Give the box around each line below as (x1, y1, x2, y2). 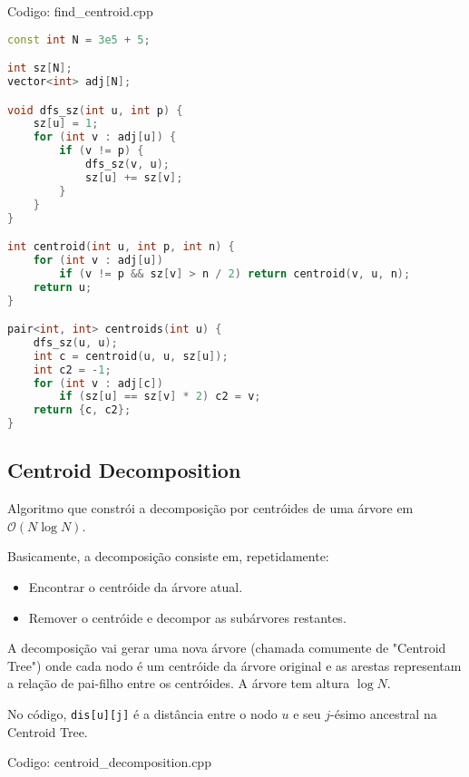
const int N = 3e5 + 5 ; (7, 33, 151, 46)
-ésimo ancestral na (330, 704, 437, 724)
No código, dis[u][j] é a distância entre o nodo (7, 704, 278, 724)
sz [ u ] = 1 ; (33, 117, 99, 131)
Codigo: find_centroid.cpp (7, 2, 153, 20)
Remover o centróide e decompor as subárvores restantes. (28, 607, 347, 626)
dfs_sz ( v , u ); (84, 158, 171, 171)
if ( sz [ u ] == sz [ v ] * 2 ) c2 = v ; (59, 390, 261, 403)
